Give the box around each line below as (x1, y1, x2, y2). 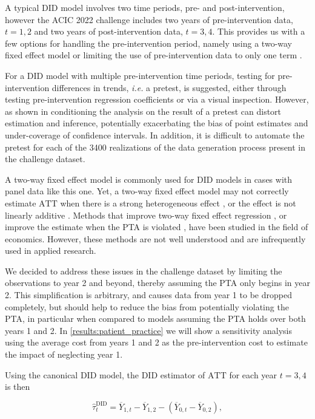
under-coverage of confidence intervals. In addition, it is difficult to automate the (5, 128, 305, 141)
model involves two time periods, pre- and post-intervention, (61, 1, 285, 13)
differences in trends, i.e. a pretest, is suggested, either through (51, 81, 287, 94)
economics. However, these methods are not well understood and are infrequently (5, 232, 306, 245)
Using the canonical (5, 368, 78, 381)
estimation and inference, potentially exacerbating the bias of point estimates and (5, 117, 308, 129)
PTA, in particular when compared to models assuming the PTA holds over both (5, 312, 306, 325)
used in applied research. (5, 244, 96, 257)
